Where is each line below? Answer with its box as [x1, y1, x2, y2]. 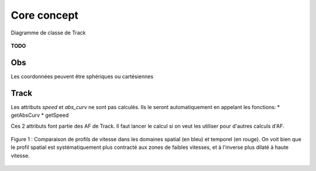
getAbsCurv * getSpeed [11, 111, 69, 119]
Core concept [11, 9, 79, 22]
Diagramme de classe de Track [11, 29, 86, 36]
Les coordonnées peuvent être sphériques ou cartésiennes [11, 73, 154, 80]
